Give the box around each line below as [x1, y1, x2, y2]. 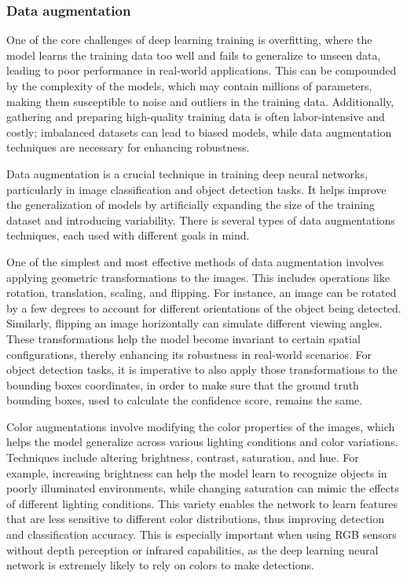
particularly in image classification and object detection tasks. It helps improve [6, 181, 387, 197]
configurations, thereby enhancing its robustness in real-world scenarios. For [6, 346, 372, 362]
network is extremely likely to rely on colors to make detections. [6, 557, 314, 573]
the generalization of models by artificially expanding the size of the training [6, 196, 375, 213]
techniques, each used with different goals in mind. [6, 227, 250, 243]
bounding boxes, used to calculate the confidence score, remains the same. [6, 392, 363, 408]
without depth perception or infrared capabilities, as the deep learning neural [6, 541, 379, 558]
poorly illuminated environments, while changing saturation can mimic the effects [6, 480, 399, 496]
